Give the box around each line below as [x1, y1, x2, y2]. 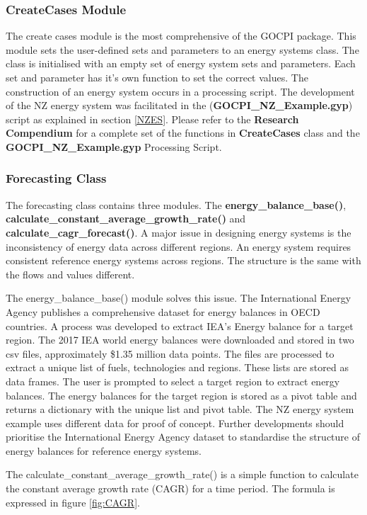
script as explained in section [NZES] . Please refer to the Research [6, 111, 299, 126]
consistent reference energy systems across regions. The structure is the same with [6, 253, 361, 268]
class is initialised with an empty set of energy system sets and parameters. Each [6, 56, 356, 71]
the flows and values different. [6, 266, 135, 281]
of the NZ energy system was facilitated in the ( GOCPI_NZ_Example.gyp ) [6, 98, 353, 113]
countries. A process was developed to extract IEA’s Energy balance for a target [6, 318, 354, 333]
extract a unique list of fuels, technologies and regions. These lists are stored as [6, 360, 349, 375]
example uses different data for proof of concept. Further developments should [6, 415, 344, 430]
